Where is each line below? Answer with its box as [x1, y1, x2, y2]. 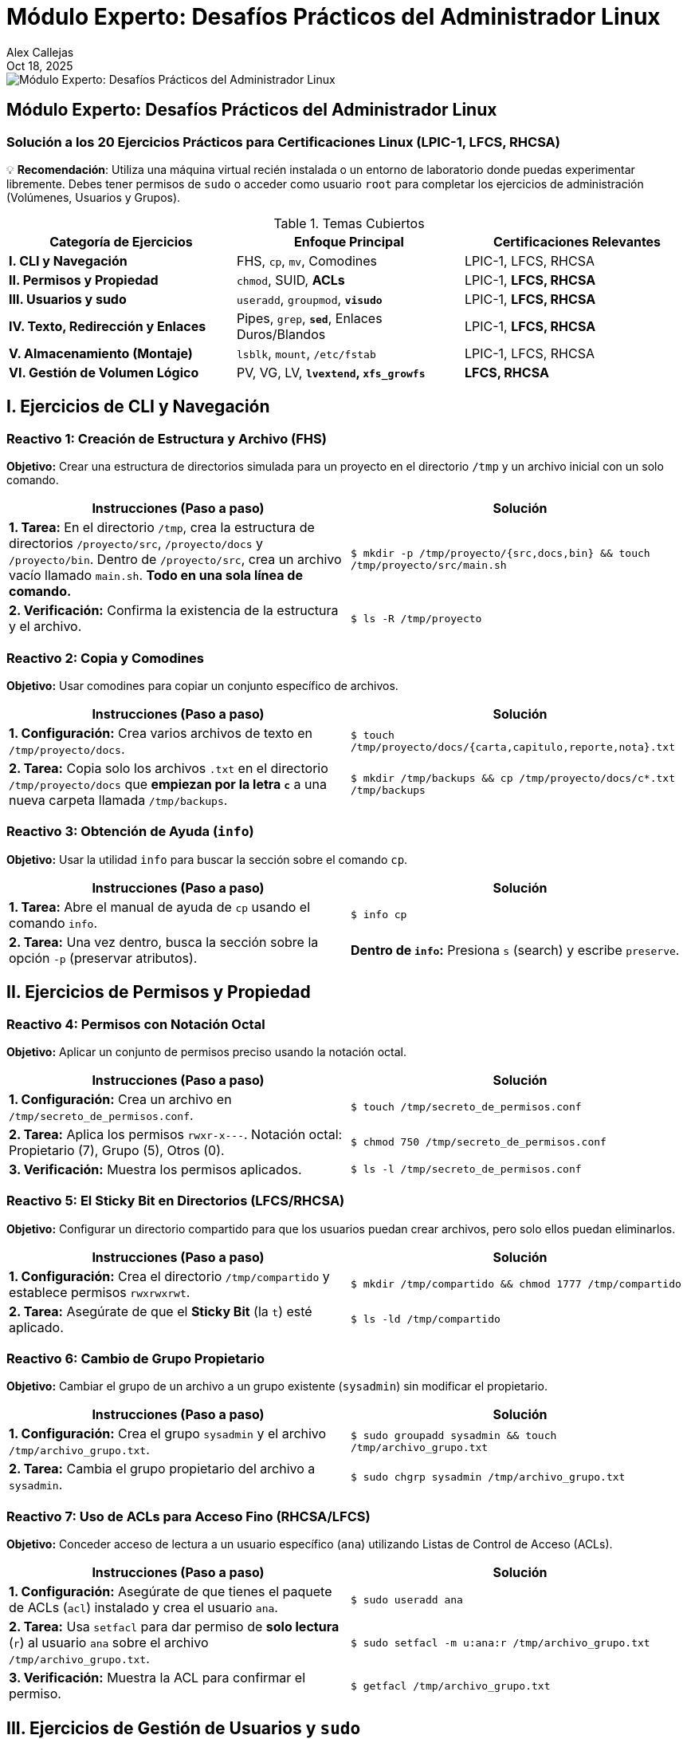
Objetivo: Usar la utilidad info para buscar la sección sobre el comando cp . [6, 852, 408, 866]
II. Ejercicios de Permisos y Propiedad [6, 982, 311, 1003]
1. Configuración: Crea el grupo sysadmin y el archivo [9, 1426, 327, 1442]
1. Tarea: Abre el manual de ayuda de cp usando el [9, 898, 311, 915]
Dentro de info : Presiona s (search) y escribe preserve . [351, 941, 680, 958]
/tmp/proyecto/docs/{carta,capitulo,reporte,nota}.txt [351, 740, 675, 753]
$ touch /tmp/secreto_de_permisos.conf [351, 1101, 582, 1114]
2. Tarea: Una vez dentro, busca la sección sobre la [9, 933, 319, 950]
